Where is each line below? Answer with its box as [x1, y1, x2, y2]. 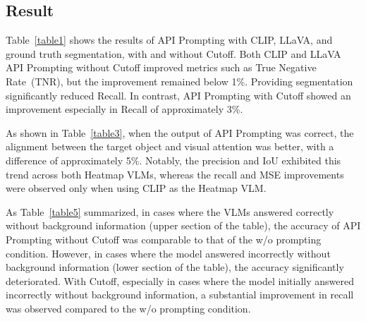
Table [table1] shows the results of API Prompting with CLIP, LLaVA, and [6, 32, 333, 47]
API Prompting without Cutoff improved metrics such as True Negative [6, 60, 317, 75]
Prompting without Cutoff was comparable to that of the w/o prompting [6, 231, 322, 246]
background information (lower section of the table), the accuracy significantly [6, 260, 344, 274]
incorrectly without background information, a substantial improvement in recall [6, 287, 354, 302]
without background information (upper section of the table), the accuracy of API [6, 218, 361, 233]
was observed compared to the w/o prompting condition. [6, 301, 251, 315]
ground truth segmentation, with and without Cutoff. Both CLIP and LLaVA [6, 46, 341, 61]
